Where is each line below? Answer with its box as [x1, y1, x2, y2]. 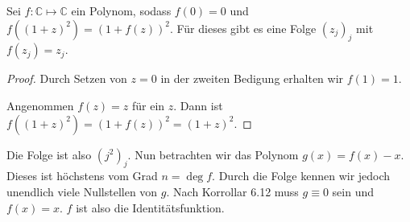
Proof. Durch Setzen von [6, 70, 127, 87]
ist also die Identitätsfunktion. [76, 199, 225, 216]
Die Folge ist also [6, 146, 92, 162]
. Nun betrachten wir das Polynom [127, 146, 299, 162]
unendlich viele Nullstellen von [6, 183, 158, 199]
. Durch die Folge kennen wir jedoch [212, 167, 391, 184]
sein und [332, 183, 374, 199]
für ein [131, 97, 165, 113]
